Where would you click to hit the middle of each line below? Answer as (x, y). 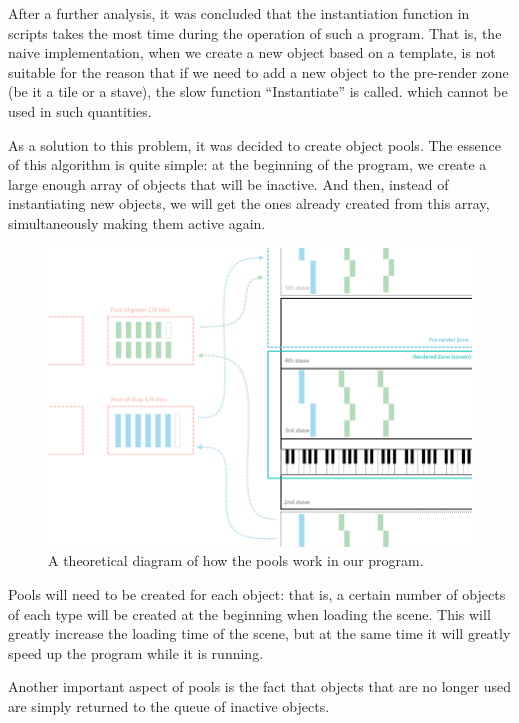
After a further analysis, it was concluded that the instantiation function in (239, 13)
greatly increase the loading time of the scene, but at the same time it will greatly (259, 633)
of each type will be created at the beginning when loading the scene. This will (249, 613)
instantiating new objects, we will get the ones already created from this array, (249, 203)
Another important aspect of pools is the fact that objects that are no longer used (259, 686)
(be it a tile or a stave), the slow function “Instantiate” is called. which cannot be (258, 91)
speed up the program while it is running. (136, 652)
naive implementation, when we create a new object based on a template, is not (252, 52)
